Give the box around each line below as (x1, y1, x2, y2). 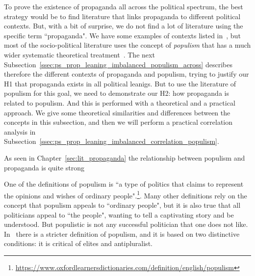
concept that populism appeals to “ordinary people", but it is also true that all (4, 199, 241, 210)
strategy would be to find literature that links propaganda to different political (4, 11, 241, 21)
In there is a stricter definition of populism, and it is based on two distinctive (4, 228, 240, 239)
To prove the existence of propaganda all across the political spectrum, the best (4, 1, 243, 11)
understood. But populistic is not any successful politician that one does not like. (4, 219, 248, 229)
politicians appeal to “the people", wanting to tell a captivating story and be (4, 209, 234, 220)
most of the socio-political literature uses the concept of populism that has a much (4, 40, 251, 50)
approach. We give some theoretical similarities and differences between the (4, 107, 230, 117)
